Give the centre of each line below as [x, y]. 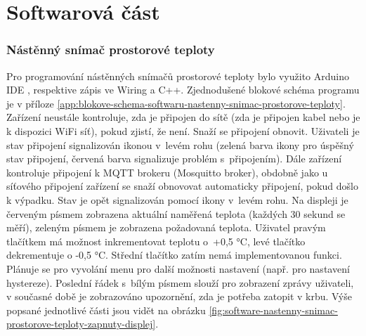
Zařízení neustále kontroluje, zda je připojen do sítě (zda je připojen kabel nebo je [183, 117]
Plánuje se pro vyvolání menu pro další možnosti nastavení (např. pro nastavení [178, 268]
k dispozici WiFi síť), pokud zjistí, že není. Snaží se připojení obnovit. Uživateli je [183, 130]
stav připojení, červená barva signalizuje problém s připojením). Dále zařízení [174, 159]
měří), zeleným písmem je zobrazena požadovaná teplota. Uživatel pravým [166, 227]
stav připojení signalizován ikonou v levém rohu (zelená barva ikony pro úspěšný [180, 144]
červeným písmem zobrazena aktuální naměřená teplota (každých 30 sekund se [176, 213]
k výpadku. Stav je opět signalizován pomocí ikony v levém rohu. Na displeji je [177, 199]
